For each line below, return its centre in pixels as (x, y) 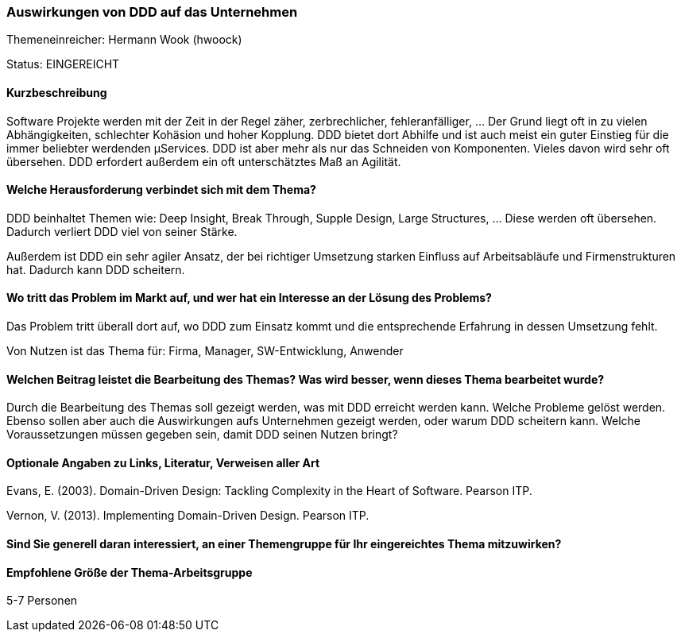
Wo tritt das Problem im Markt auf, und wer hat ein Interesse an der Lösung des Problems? (249, 298)
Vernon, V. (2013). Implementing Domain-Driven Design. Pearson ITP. (188, 516)
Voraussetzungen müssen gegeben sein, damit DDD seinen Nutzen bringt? (202, 435)
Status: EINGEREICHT (63, 64)
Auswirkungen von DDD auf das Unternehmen (152, 12)
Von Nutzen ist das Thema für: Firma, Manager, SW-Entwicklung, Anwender (205, 351)
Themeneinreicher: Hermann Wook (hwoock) (124, 40)
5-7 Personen (42, 601)
